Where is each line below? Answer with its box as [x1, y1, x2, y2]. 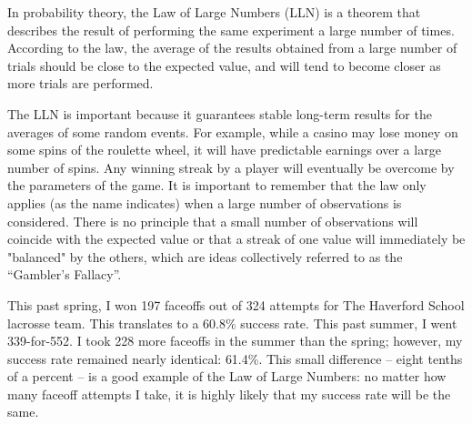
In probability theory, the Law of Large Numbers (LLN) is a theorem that [7, 3, 421, 21]
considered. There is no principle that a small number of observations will [7, 211, 418, 230]
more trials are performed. [7, 74, 154, 93]
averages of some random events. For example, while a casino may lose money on [7, 122, 458, 141]
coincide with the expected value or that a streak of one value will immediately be [7, 229, 466, 248]
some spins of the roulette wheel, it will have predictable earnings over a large [7, 140, 441, 159]
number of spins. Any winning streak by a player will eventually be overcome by [7, 157, 455, 177]
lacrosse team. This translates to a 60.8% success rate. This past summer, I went [7, 313, 457, 332]
